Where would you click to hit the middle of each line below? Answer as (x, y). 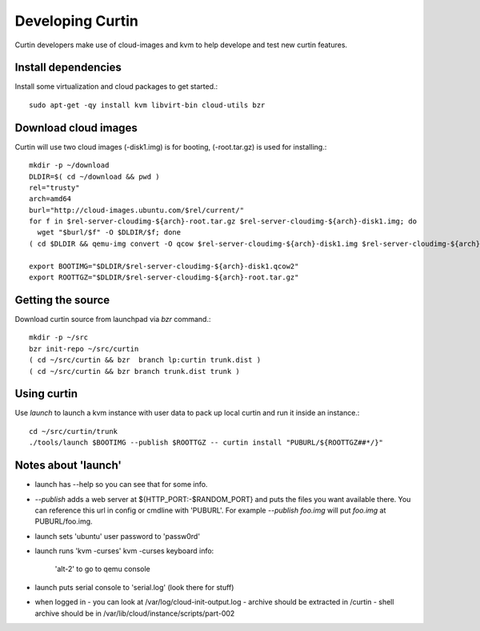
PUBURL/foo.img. (64, 521)
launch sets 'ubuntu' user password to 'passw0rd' (117, 536)
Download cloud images (76, 128)
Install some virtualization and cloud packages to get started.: (116, 86)
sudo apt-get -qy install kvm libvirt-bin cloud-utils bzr (147, 105)
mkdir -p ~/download (69, 165)
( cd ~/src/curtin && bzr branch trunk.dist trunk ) (134, 371)
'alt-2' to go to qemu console (103, 569)
